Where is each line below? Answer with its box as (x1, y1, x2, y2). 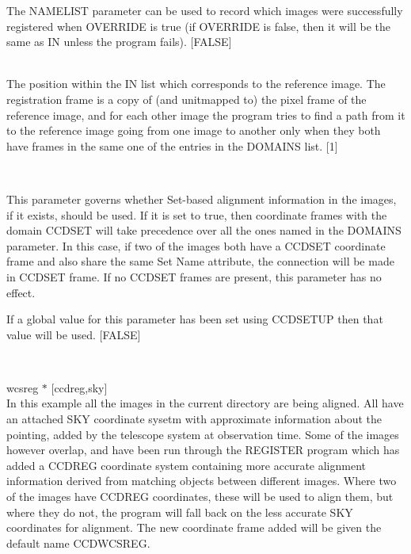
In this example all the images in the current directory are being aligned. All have (6, 395, 404, 411)
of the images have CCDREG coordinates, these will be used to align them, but (6, 488, 394, 505)
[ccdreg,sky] (51, 379, 108, 395)
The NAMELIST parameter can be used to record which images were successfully (6, 2, 403, 18)
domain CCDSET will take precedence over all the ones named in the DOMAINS (6, 222, 401, 239)
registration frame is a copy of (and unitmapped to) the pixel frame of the (6, 90, 367, 107)
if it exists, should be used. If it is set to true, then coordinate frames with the (6, 206, 387, 223)
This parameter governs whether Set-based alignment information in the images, (6, 190, 397, 207)
